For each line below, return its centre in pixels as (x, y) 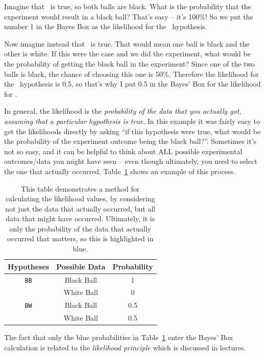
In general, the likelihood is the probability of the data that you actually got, (123, 111)
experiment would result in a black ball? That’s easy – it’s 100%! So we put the (129, 16)
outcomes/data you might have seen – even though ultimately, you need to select (131, 161)
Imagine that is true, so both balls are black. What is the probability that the (128, 6)
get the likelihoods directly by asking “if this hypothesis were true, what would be (132, 131)
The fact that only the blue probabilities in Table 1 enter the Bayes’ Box (119, 337)
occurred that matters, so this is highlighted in (80, 238)
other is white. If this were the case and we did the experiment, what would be (127, 54)
